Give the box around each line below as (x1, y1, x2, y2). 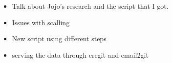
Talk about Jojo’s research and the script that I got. (12, 1, 169, 11)
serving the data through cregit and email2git (12, 49, 149, 60)
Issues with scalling (12, 17, 70, 27)
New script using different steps (12, 33, 107, 44)
